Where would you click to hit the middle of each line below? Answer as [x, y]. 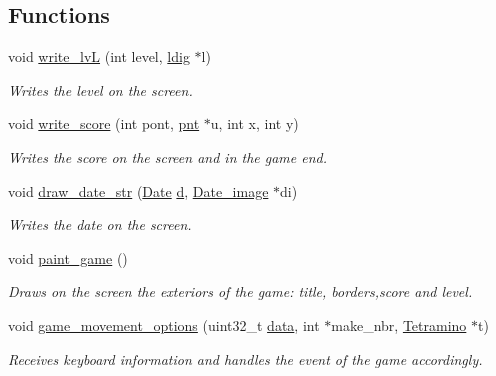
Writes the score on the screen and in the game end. [168, 156]
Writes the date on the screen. [100, 224]
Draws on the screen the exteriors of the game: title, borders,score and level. [240, 291]
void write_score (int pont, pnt [104, 123]
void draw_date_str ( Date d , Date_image [138, 190]
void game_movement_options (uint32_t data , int [164, 324]
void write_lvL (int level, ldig [99, 56]
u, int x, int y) [254, 123]
